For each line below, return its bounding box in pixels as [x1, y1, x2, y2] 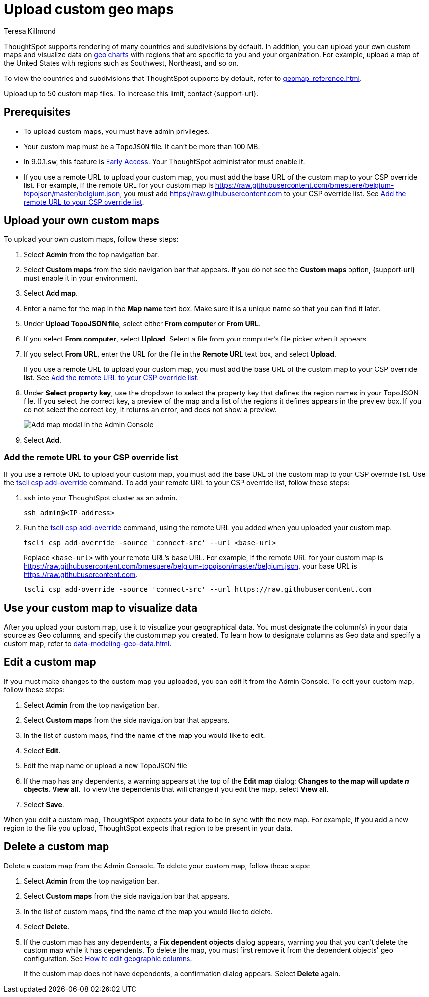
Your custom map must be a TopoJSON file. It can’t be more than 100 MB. [24, 142, 260, 151]
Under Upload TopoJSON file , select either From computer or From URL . [24, 319, 261, 328]
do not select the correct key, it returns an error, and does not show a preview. [24, 405, 277, 414]
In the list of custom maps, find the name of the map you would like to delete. [24, 907, 273, 916]
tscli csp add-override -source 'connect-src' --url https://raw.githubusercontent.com [24, 585, 372, 594]
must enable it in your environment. [24, 274, 138, 283]
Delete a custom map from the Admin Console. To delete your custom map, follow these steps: [4, 861, 310, 870]
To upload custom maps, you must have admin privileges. [24, 127, 210, 135]
